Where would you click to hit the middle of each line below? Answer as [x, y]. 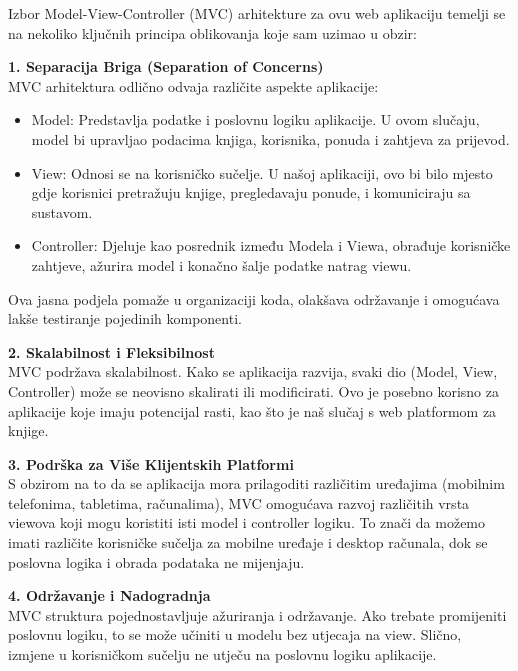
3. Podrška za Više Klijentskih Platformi [151, 463]
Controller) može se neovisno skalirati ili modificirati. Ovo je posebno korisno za [253, 390]
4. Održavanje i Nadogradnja [109, 595]
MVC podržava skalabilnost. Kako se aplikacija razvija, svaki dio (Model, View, [253, 371]
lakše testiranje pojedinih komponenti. [125, 318]
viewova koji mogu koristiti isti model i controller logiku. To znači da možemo [247, 522]
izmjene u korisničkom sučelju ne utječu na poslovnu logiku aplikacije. [222, 654]
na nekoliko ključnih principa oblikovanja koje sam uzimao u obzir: [212, 32]
